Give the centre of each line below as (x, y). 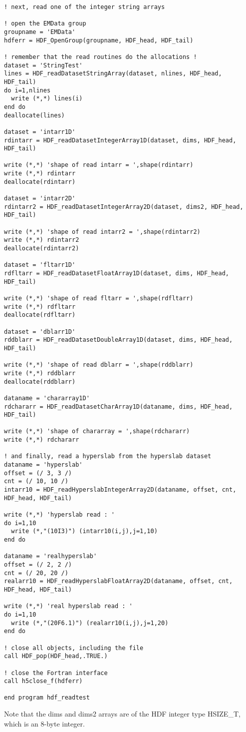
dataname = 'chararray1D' (47, 398)
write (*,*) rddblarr (40, 373)
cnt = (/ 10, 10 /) (36, 481)
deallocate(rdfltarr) (40, 315)
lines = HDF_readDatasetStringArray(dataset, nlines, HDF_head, (113, 74)
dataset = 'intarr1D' (40, 132)
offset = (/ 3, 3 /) (38, 473)
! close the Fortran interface (56, 673)
